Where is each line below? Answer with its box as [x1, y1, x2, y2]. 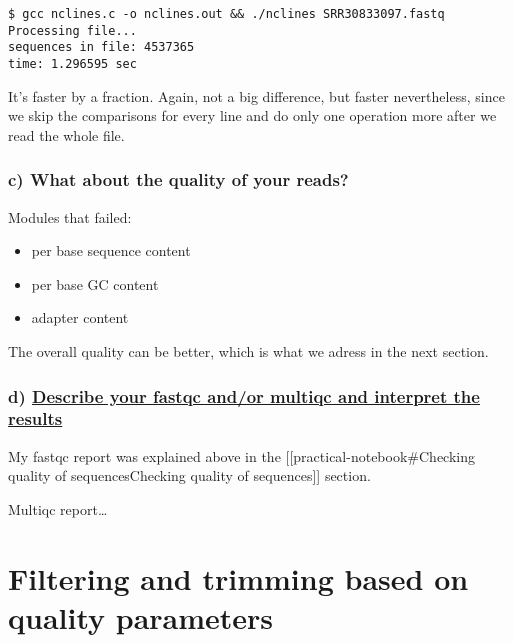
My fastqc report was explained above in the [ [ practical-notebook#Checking [8, 445, 475, 466]
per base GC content [31, 273, 159, 294]
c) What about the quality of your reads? [8, 167, 349, 192]
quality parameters [8, 596, 274, 637]
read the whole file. [8, 124, 125, 145]
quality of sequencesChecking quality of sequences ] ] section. [8, 465, 371, 486]
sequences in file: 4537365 [8, 40, 195, 55]
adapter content [31, 307, 129, 328]
